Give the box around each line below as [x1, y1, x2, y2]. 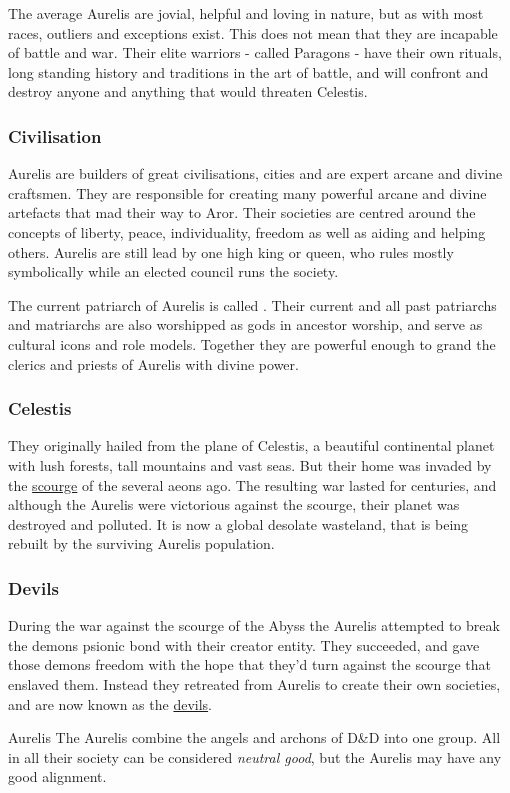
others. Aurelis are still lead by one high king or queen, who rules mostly [8, 241, 454, 262]
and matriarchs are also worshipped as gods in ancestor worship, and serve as [8, 314, 483, 335]
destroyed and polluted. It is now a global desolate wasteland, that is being [8, 513, 469, 534]
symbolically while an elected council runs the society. [8, 261, 339, 282]
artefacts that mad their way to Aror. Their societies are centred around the [8, 202, 476, 223]
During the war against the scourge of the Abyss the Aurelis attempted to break [8, 615, 500, 636]
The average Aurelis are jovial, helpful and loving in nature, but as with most [8, 3, 484, 23]
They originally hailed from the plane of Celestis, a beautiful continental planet [8, 435, 495, 456]
